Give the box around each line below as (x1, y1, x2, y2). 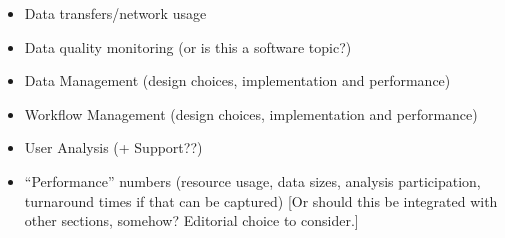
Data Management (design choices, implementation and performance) (24, 70, 451, 91)
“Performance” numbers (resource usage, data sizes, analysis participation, (24, 170, 481, 191)
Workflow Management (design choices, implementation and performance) (24, 103, 478, 124)
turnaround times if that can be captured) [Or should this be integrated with (24, 190, 498, 211)
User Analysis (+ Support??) (24, 137, 203, 158)
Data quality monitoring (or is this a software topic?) (24, 36, 352, 57)
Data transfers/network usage (24, 3, 207, 23)
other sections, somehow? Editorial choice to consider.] (24, 210, 359, 231)
